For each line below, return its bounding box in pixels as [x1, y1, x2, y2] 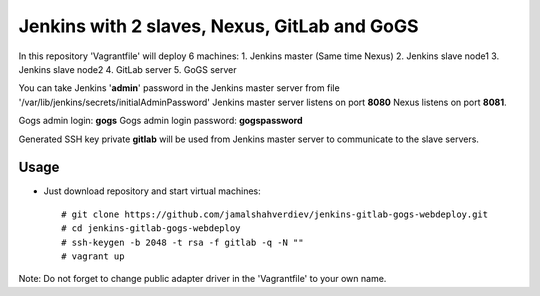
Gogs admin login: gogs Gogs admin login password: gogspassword [18, 115, 304, 127]
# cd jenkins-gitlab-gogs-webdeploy [61, 223, 241, 234]
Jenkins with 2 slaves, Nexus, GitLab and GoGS [18, 15, 419, 37]
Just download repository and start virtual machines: [43, 185, 261, 197]
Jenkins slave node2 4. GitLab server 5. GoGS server [18, 63, 237, 75]
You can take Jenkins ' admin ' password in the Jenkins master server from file [18, 82, 340, 94]
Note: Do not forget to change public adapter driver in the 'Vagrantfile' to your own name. [18, 273, 387, 285]
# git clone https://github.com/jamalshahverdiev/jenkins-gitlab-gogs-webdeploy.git [61, 208, 489, 220]
